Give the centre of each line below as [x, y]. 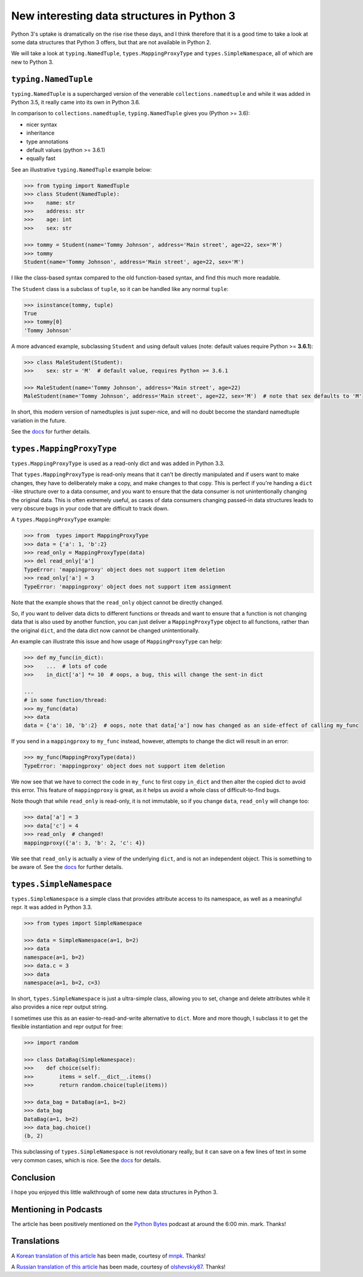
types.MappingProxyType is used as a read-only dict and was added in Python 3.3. [118, 463]
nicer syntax [42, 124]
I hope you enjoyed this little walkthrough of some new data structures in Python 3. [114, 1192]
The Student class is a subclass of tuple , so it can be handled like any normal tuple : [120, 289]
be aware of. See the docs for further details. [67, 866]
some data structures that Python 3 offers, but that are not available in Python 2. [111, 42]
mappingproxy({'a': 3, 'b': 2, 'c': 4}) [84, 843]
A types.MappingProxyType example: [61, 520]
